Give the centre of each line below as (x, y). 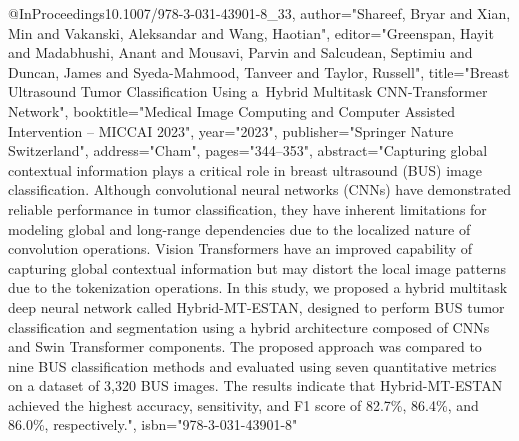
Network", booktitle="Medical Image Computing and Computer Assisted (232, 110)
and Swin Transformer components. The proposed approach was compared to (245, 346)
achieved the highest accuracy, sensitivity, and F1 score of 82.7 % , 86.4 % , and (243, 404)
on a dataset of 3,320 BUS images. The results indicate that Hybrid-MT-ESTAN (255, 385)
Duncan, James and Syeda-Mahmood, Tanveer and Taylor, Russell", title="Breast (259, 71)
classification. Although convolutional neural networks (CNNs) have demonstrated (259, 189)
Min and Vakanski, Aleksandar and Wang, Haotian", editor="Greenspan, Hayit (251, 32)
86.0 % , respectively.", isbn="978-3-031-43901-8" (153, 424)
